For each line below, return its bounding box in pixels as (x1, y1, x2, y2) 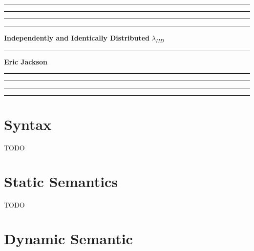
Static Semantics (4, 171, 118, 191)
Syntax (4, 114, 52, 134)
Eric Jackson (4, 56, 47, 66)
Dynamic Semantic (4, 228, 133, 248)
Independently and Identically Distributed (4, 33, 150, 42)
